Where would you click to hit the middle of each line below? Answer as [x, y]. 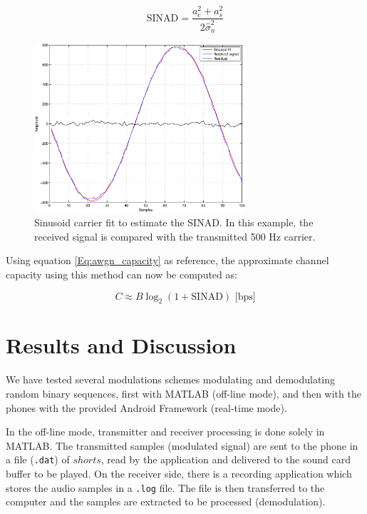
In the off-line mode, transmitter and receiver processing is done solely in [165, 432]
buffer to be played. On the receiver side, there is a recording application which [179, 474]
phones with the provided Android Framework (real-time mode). [146, 407]
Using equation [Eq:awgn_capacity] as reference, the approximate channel [167, 260]
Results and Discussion [121, 345]
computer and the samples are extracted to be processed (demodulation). [166, 502]
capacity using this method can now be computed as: [122, 274]
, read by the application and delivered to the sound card [226, 459]
